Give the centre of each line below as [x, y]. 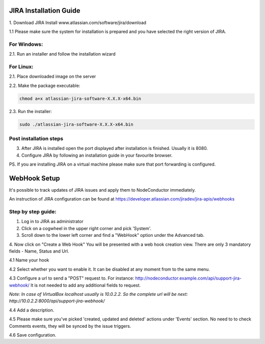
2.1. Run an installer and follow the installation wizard [62, 54]
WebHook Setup [35, 178]
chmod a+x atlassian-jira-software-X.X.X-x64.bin [80, 99]
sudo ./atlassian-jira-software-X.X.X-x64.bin [76, 124]
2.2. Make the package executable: [45, 86]
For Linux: [21, 66]
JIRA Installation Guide [45, 11]
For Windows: [26, 44]
